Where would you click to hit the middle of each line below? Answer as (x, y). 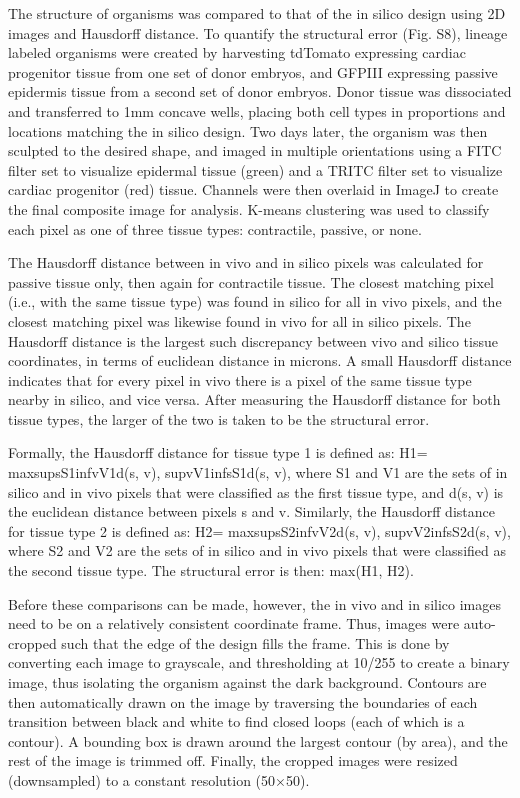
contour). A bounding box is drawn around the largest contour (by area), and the (258, 740)
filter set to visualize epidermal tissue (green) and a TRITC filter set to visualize (255, 169)
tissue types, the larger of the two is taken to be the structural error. (219, 418)
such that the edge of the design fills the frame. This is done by (255, 642)
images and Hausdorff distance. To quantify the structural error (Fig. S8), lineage (258, 32)
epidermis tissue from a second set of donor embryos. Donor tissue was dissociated (260, 91)
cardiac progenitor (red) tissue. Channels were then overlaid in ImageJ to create (253, 189)
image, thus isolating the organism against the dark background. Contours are (247, 682)
